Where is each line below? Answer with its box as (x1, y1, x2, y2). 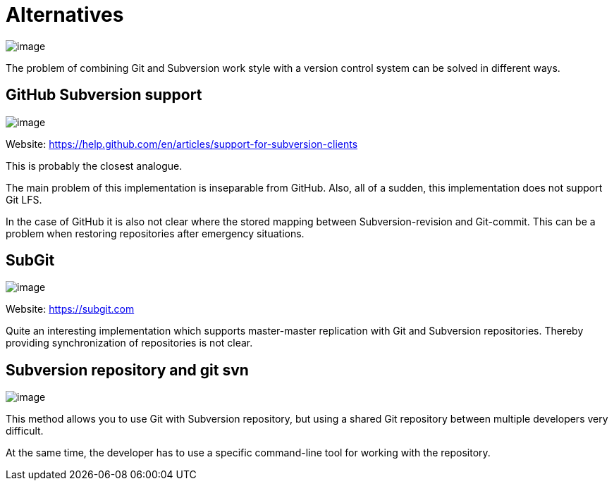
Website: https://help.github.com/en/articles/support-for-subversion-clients (6, 137, 358, 150)
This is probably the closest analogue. (6, 159, 183, 172)
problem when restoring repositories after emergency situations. (6, 227, 305, 239)
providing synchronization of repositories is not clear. (6, 337, 253, 349)
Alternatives (6, 3, 124, 27)
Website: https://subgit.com (6, 303, 135, 316)
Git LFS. (6, 193, 42, 206)
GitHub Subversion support (6, 86, 202, 104)
